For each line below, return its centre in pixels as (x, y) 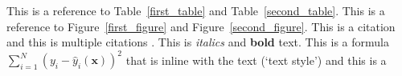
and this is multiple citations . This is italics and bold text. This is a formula (198, 42)
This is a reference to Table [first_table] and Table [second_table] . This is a (196, 10)
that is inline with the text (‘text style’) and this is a (256, 60)
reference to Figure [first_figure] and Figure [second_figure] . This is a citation (201, 26)
